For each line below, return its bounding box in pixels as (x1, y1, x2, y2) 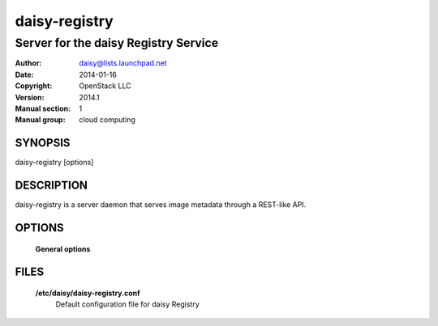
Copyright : (15, 81, 53, 91)
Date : (15, 70, 34, 79)
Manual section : (15, 104, 71, 113)
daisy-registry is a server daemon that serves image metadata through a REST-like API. (15, 200, 307, 210)
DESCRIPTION (15, 179, 88, 193)
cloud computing (79, 115, 135, 125)
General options (35, 243, 91, 254)
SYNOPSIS (15, 136, 71, 150)
